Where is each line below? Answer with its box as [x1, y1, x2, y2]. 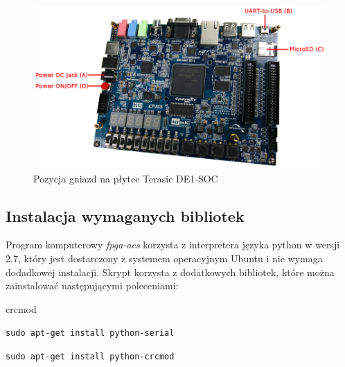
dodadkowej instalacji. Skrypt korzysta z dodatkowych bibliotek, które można [6, 264, 335, 279]
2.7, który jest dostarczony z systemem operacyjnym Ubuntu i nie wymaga [6, 251, 323, 266]
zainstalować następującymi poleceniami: [6, 278, 179, 293]
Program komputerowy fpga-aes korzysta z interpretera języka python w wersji [6, 237, 340, 252]
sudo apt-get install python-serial [6, 328, 175, 339]
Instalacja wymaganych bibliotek [6, 205, 245, 226]
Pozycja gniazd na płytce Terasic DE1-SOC [33, 171, 218, 185]
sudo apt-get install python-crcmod [6, 352, 175, 362]
